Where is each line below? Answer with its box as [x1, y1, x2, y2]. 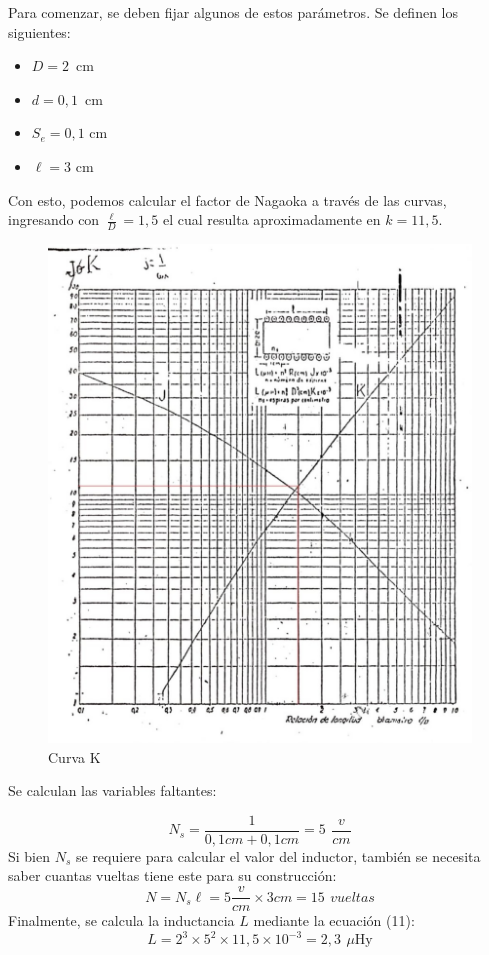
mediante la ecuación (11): [253, 910, 415, 931]
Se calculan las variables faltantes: [8, 780, 217, 801]
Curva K [48, 746, 101, 767]
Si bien [8, 845, 51, 866]
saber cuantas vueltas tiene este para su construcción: [8, 865, 337, 886]
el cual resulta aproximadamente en [163, 209, 381, 230]
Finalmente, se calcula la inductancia [8, 910, 235, 931]
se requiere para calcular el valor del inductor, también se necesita [75, 845, 481, 866]
